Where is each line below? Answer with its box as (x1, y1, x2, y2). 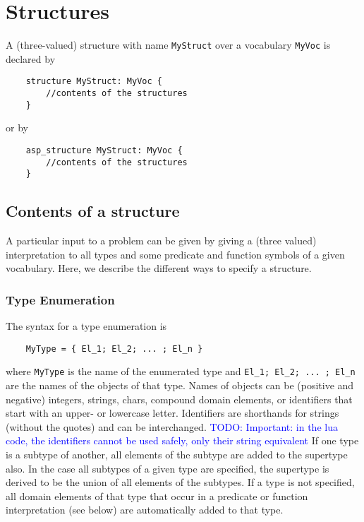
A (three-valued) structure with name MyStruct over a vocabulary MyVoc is (6, 37, 331, 52)
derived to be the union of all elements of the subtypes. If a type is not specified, (6, 475, 355, 490)
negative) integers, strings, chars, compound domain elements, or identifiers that (6, 391, 353, 406)
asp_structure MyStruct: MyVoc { (25, 145, 183, 155)
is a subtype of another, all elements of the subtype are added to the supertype (6, 446, 348, 461)
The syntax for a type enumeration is (6, 319, 167, 333)
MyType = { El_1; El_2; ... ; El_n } (25, 343, 203, 354)
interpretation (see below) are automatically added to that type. (6, 502, 284, 517)
